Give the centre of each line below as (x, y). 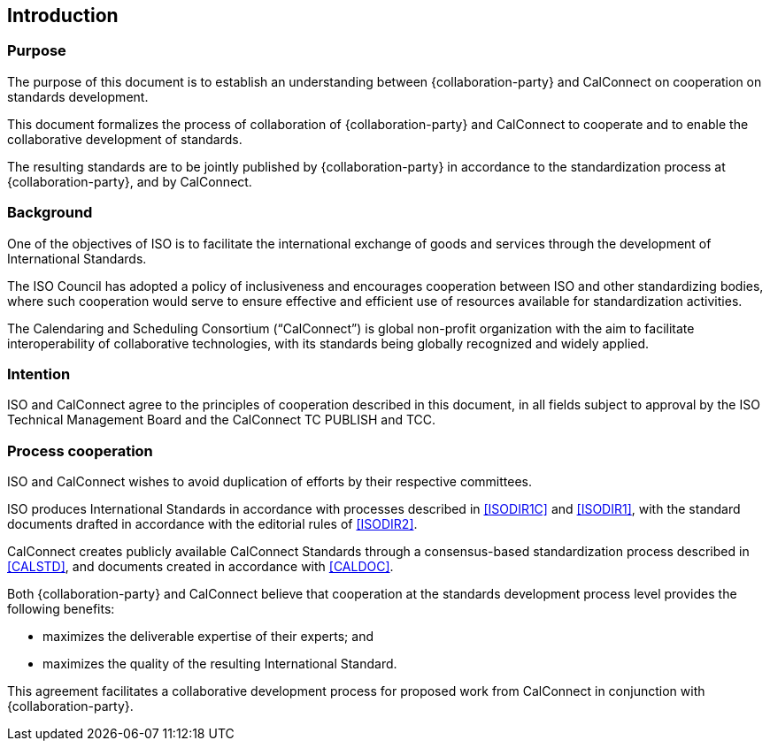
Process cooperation (80, 450)
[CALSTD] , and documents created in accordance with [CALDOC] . (200, 567)
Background (50, 213)
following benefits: (61, 609)
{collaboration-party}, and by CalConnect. (130, 181)
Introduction (63, 15)
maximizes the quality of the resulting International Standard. (220, 664)
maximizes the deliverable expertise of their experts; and (208, 637)
